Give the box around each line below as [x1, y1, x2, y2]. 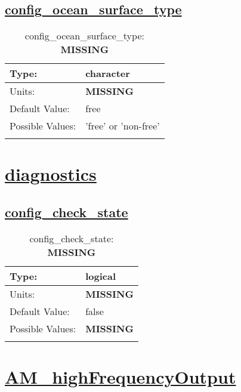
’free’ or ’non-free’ [85, 119, 160, 133]
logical [85, 268, 116, 283]
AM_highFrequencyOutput [5, 364, 236, 388]
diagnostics [5, 162, 97, 186]
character [85, 66, 130, 81]
